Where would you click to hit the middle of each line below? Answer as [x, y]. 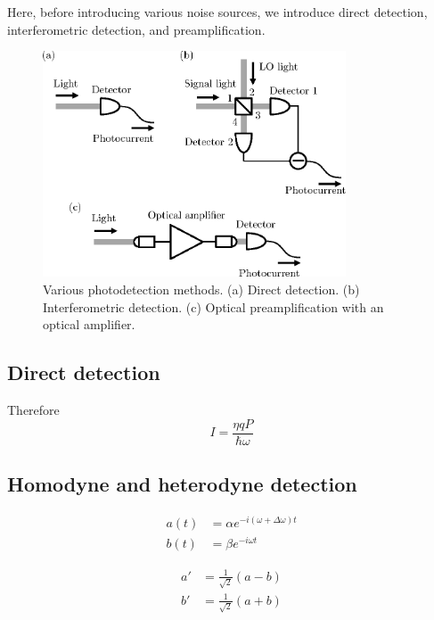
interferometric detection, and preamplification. [136, 29]
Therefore [33, 409]
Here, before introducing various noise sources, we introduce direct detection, [217, 12]
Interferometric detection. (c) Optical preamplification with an [213, 306]
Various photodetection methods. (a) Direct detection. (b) [201, 289]
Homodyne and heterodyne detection [182, 484]
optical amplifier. [89, 324]
